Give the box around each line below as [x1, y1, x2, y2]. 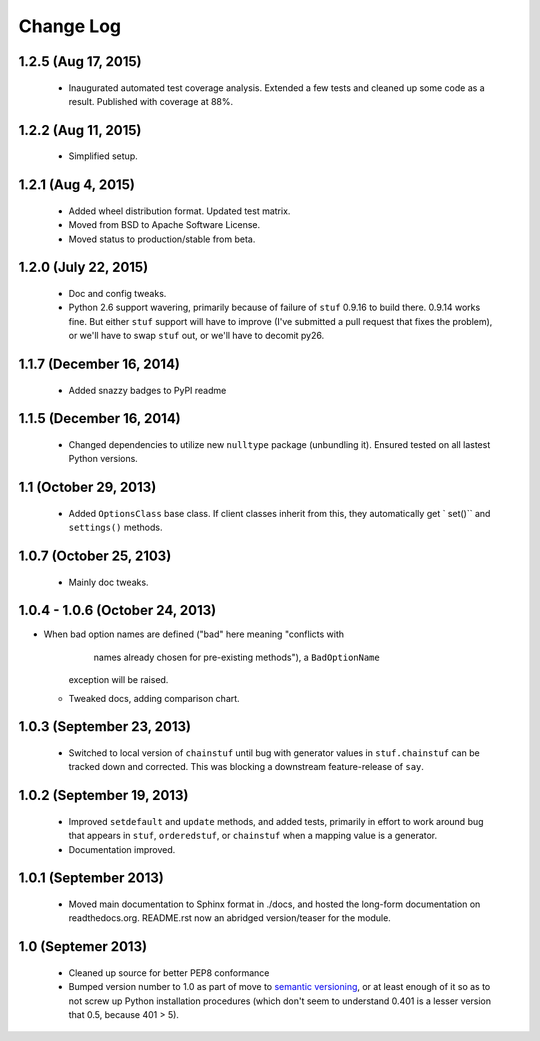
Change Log [18, 15, 122, 37]
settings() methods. [68, 521, 163, 534]
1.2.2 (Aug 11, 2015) [18, 121, 142, 139]
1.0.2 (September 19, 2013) [18, 787, 189, 804]
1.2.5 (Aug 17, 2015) [18, 53, 142, 70]
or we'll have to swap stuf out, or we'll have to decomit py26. [68, 330, 325, 342]
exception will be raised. [68, 674, 169, 686]
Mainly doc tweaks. [68, 576, 149, 588]
